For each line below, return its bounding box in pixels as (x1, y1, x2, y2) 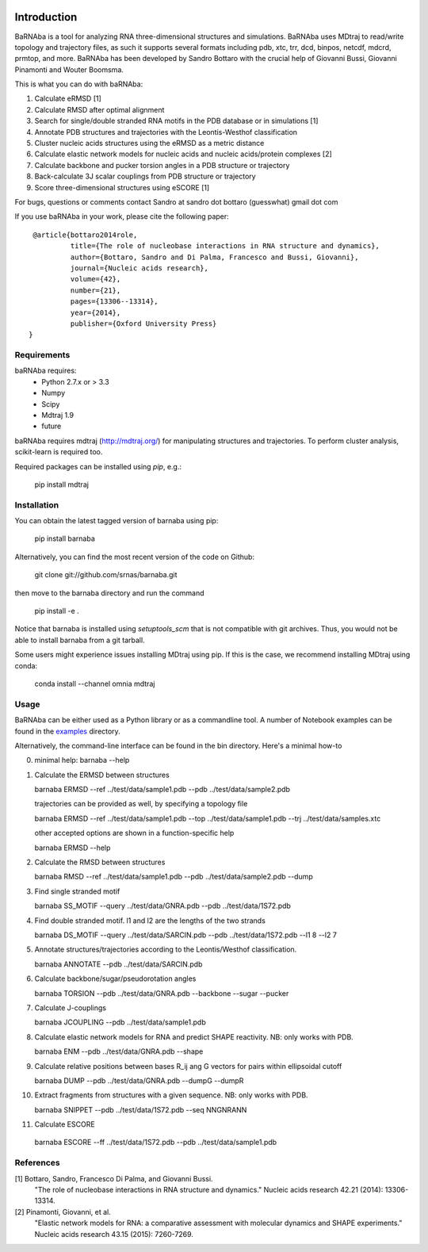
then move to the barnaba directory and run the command (14, 588, 205, 598)
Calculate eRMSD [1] (34, 94, 102, 103)
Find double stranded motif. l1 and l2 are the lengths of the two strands (34, 916, 266, 925)
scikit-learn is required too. (14, 447, 103, 457)
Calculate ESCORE (34, 1120, 95, 1129)
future (41, 421, 62, 431)
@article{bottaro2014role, (32, 230, 138, 239)
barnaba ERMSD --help (34, 843, 111, 852)
